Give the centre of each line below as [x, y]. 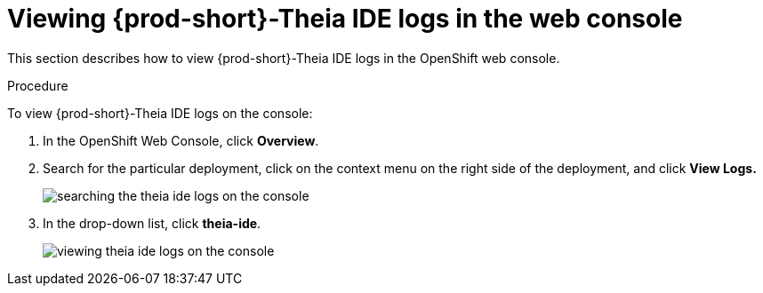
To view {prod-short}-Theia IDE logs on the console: [160, 113]
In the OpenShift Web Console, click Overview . [181, 140]
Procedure [38, 85]
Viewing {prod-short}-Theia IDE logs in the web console [345, 19]
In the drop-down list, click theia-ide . [152, 223]
